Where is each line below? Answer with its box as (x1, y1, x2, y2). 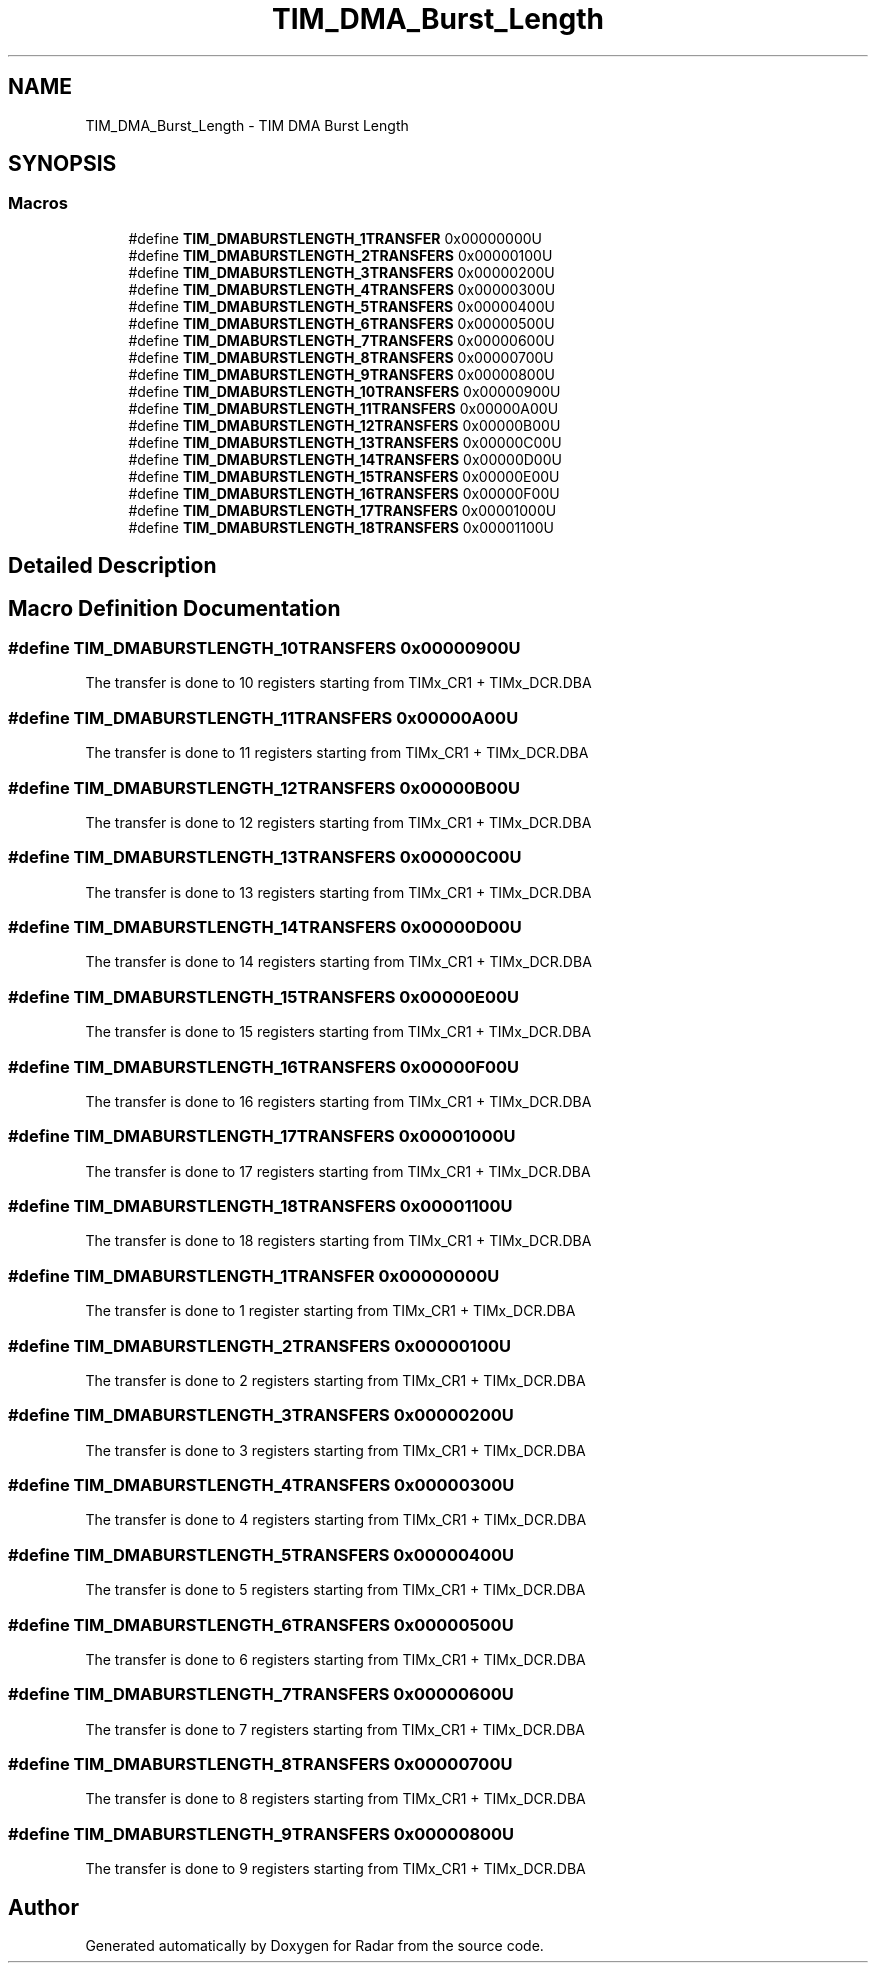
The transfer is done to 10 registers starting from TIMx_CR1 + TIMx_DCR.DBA (85, 674, 592, 692)
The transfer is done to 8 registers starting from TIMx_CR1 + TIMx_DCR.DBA (85, 1790, 586, 1808)
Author (8, 1894, 79, 1920)
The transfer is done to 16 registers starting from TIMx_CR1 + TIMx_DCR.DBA (85, 1092, 592, 1110)
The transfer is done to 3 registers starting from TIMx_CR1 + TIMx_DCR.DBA (85, 1441, 586, 1459)
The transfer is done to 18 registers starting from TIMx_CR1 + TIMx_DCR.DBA (85, 1232, 592, 1250)
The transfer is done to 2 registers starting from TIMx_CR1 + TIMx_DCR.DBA (85, 1371, 586, 1389)
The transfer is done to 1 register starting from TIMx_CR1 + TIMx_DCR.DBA (85, 1302, 576, 1320)
